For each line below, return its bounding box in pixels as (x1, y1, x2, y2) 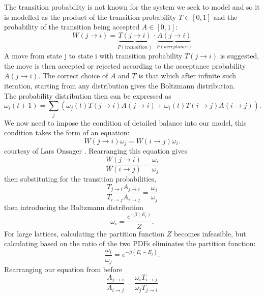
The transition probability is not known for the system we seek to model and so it (4, 2, 260, 12)
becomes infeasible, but (173, 228, 246, 239)
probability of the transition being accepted (4, 21, 140, 32)
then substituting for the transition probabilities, (4, 173, 156, 184)
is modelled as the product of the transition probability (4, 11, 176, 22)
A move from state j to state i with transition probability (4, 50, 183, 61)
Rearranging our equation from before (4, 264, 123, 275)
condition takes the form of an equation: (4, 127, 130, 138)
